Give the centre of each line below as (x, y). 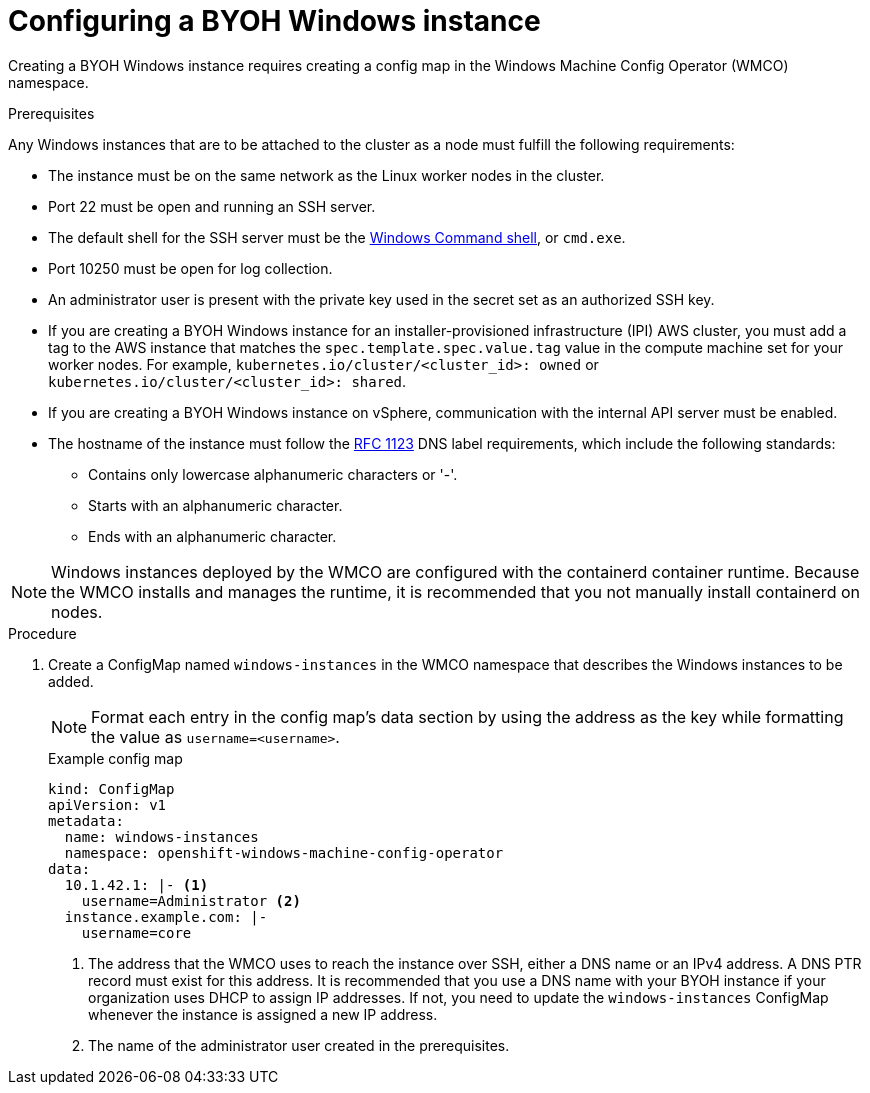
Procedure (42, 633)
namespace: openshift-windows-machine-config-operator (284, 852)
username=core (136, 932)
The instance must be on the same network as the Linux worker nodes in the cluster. (326, 175)
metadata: (86, 820)
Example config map (115, 758)
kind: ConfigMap (111, 788)
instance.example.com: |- (166, 916)
